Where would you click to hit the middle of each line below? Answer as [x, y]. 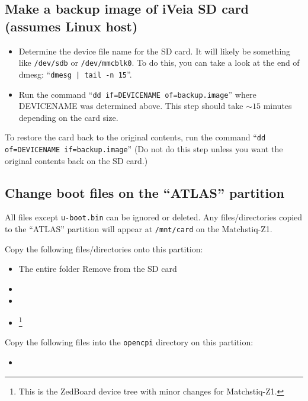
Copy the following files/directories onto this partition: [104, 248]
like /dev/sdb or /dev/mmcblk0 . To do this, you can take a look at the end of [159, 62]
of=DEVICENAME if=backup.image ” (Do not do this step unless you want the [144, 149]
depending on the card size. [68, 117]
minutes [277, 106]
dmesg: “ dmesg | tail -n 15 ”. [75, 74]
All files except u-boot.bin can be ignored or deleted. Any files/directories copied [154, 217]
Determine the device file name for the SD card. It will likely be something [155, 51]
